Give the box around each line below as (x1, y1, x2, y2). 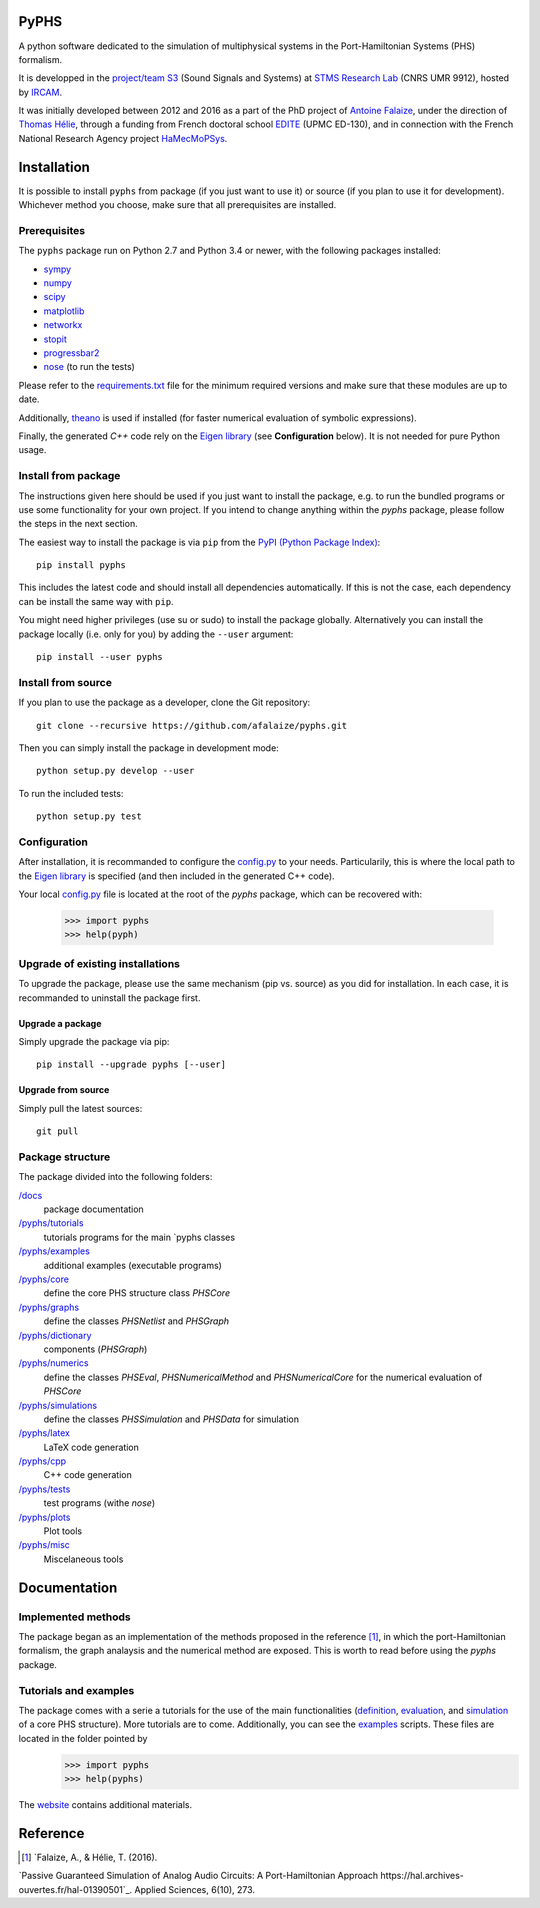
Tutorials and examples (18, 1683, 135, 1697)
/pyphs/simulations (18, 1399, 98, 1411)
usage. (18, 444, 47, 456)
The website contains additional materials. (18, 1799, 193, 1811)
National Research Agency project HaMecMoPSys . (18, 132, 228, 144)
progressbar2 (43, 347, 100, 359)
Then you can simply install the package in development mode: (18, 741, 279, 754)
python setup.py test (36, 811, 142, 822)
